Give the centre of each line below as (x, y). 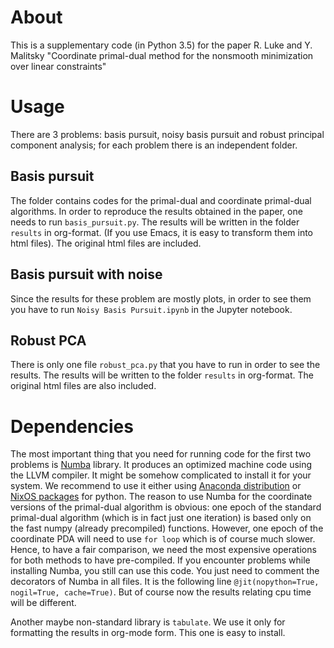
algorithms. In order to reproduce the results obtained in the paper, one (156, 211)
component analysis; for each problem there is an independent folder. (154, 145)
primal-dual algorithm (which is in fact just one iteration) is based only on (161, 518)
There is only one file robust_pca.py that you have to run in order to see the (165, 365)
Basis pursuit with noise (86, 274)
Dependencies (72, 426)
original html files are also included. (83, 386)
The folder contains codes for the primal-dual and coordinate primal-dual (161, 200)
